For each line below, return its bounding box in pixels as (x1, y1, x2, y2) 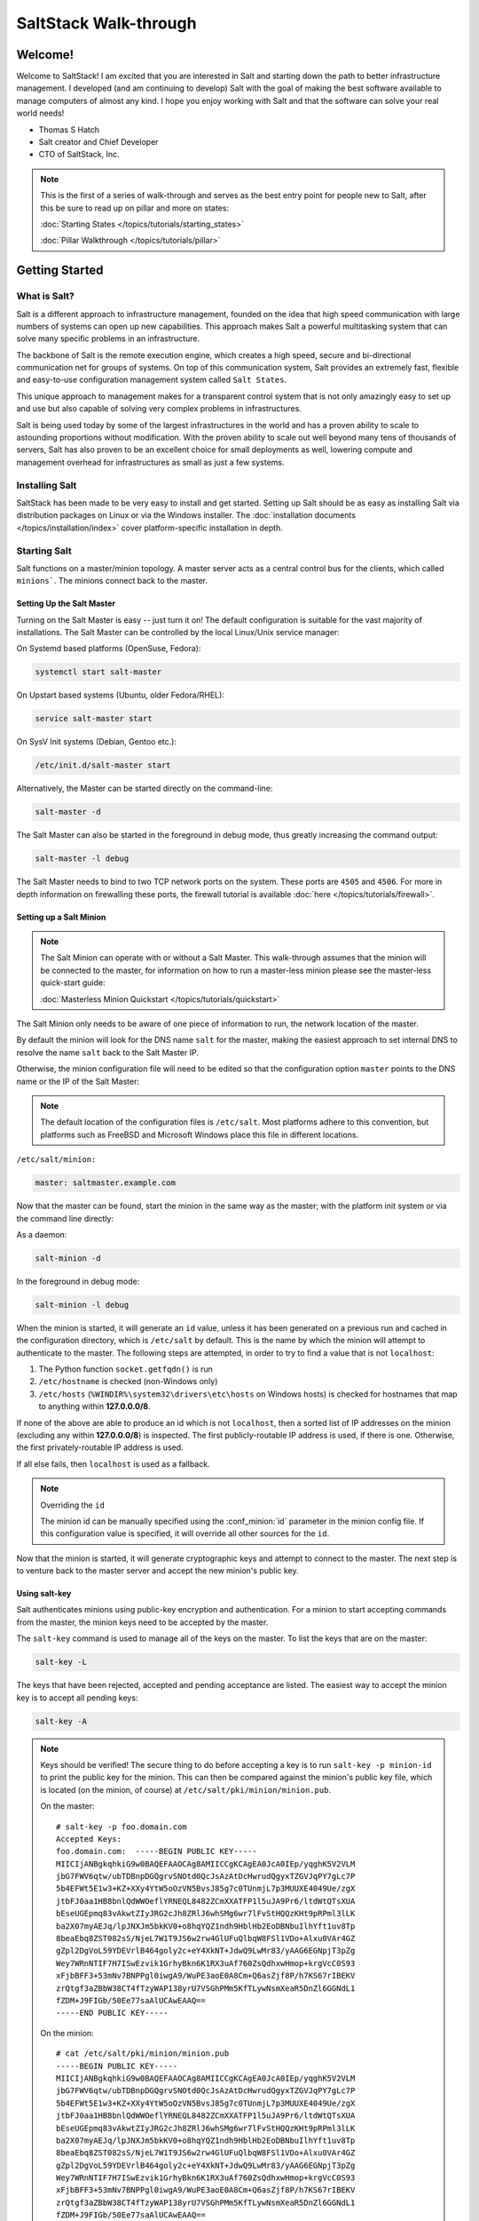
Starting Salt (16, 545, 72, 557)
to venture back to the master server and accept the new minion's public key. (16, 1565, 299, 1576)
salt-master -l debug (35, 854, 130, 864)
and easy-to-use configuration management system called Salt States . (16, 374, 287, 386)
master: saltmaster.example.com (35, 1178, 177, 1188)
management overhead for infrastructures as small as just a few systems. (16, 457, 285, 467)
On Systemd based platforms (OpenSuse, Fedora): (16, 643, 201, 654)
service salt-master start (35, 713, 153, 724)
